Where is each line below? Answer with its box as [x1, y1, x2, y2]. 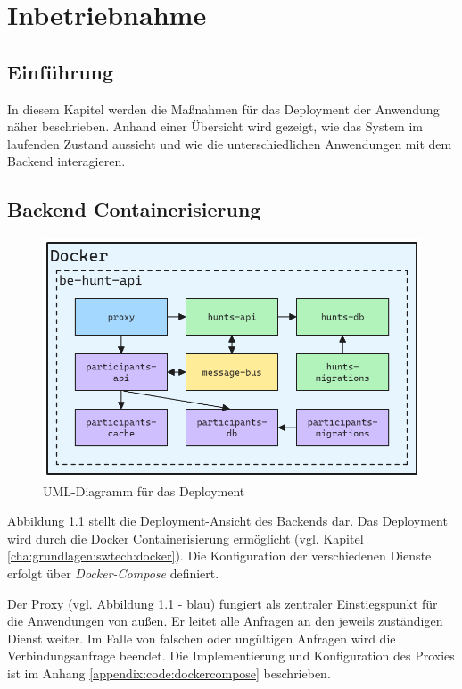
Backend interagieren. [7, 152, 126, 170]
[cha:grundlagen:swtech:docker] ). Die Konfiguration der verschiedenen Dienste [7, 546, 432, 565]
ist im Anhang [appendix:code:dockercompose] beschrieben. [7, 663, 331, 682]
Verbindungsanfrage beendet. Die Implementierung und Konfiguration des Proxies [7, 646, 455, 665]
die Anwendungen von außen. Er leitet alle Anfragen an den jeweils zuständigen [7, 611, 443, 630]
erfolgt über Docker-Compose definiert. [7, 564, 219, 582]
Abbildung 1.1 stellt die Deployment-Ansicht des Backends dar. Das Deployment [7, 511, 448, 530]
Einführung [7, 57, 114, 85]
